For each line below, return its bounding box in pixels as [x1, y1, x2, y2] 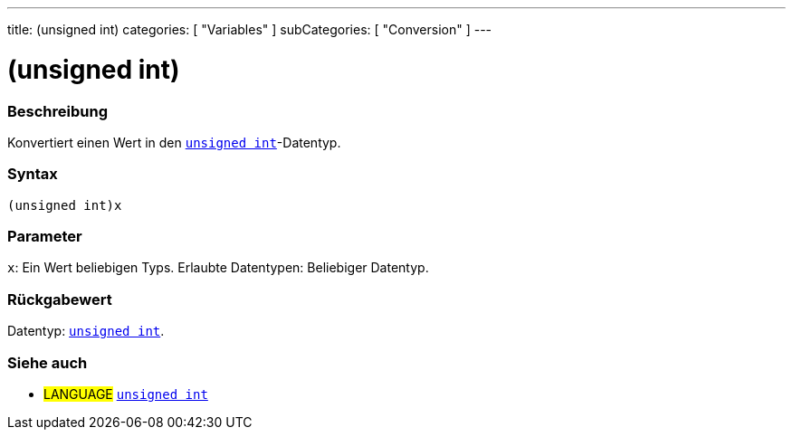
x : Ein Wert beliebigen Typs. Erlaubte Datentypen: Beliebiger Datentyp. [7, 260, 429, 276]
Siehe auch [7, 353, 88, 372]
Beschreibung [7, 101, 109, 120]
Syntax [7, 165, 58, 184]
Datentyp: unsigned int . [7, 323, 165, 339]
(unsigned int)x [7, 197, 122, 213]
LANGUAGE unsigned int [43, 385, 208, 402]
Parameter [7, 227, 82, 245]
